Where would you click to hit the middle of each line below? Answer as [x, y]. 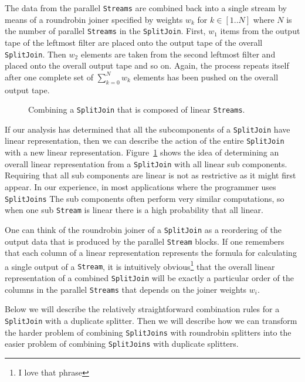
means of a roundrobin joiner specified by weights [94, 19]
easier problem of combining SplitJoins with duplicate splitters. [122, 344]
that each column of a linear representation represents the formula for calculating [151, 253]
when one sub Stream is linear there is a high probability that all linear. [134, 210]
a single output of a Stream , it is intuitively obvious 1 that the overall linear [140, 265]
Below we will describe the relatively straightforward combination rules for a [142, 309]
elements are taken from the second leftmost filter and [178, 54]
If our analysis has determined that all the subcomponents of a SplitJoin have [148, 129]
